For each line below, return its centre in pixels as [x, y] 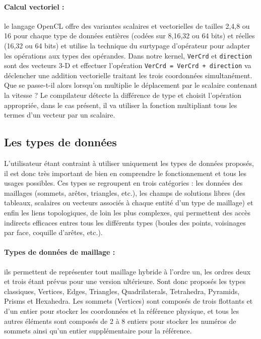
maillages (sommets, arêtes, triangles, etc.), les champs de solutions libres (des [125, 192]
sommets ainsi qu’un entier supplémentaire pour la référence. [98, 331]
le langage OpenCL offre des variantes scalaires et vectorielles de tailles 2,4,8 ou [127, 25]
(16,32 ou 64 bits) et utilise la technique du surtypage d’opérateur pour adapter [127, 45]
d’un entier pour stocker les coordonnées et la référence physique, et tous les [122, 310]
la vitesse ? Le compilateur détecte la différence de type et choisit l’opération [123, 95]
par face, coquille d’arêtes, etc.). [53, 232]
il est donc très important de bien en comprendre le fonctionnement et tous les [125, 173]
